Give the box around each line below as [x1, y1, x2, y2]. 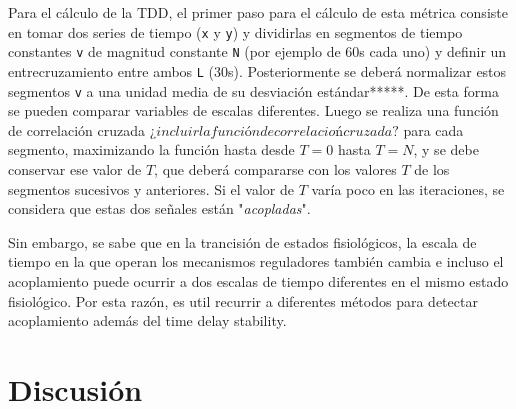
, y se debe [413, 139, 479, 160]
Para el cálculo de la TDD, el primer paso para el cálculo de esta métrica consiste [8, 2, 508, 22]
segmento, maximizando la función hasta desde [8, 139, 295, 160]
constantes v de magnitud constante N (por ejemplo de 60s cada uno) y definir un [8, 41, 507, 62]
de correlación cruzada [8, 119, 146, 140]
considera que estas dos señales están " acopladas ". [8, 198, 311, 219]
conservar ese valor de [8, 159, 142, 179]
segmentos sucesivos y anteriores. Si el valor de [8, 178, 294, 199]
